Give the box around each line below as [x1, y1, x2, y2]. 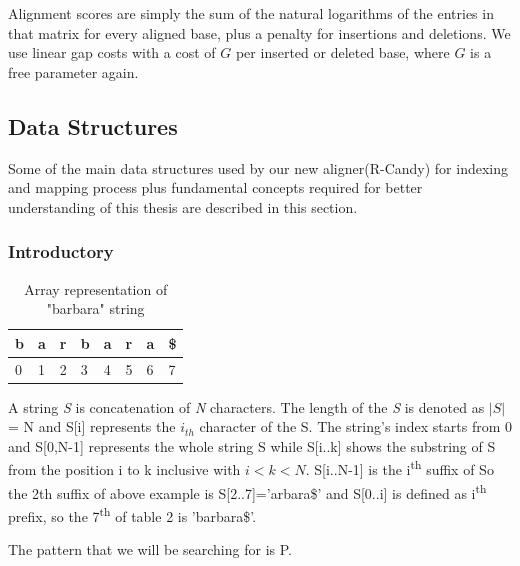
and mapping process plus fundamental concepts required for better [8, 177, 423, 198]
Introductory [8, 239, 114, 264]
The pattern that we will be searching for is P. [8, 539, 292, 560]
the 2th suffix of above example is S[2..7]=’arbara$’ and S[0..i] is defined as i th [8, 479, 487, 503]
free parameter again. [8, 61, 139, 82]
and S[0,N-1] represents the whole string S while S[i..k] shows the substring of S [8, 435, 496, 456]
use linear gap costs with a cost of [8, 42, 216, 63]
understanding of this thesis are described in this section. [8, 196, 358, 217]
